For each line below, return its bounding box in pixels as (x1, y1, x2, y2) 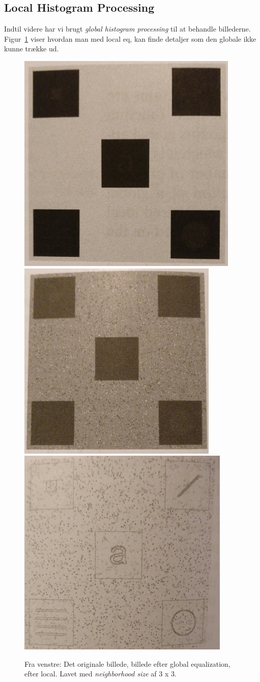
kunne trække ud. (4, 43, 59, 54)
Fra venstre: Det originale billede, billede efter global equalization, (24, 658, 230, 669)
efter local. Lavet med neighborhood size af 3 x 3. (24, 668, 177, 679)
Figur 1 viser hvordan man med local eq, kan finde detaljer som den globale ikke (4, 33, 256, 44)
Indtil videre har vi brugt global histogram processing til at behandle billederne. (4, 23, 251, 34)
